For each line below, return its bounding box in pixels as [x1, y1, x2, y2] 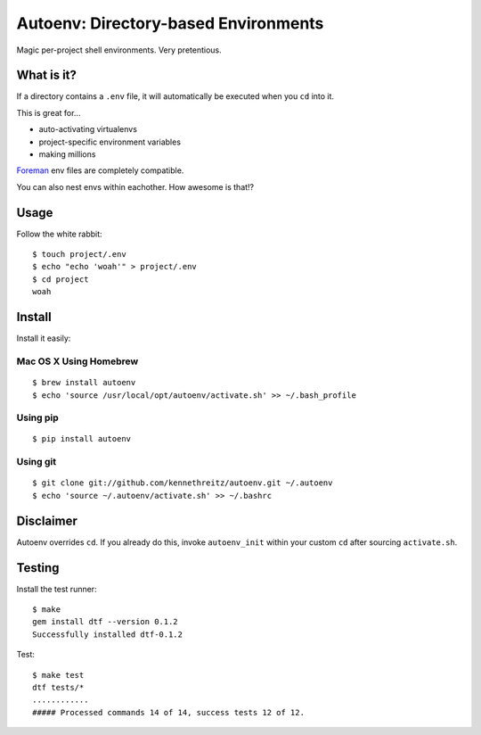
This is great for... [16, 107, 81, 118]
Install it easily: [16, 333, 71, 343]
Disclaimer [16, 513, 77, 528]
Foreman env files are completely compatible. [16, 165, 184, 176]
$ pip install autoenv [32, 434, 132, 444]
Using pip [16, 411, 60, 424]
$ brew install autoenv [32, 377, 136, 388]
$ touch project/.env [32, 250, 126, 260]
